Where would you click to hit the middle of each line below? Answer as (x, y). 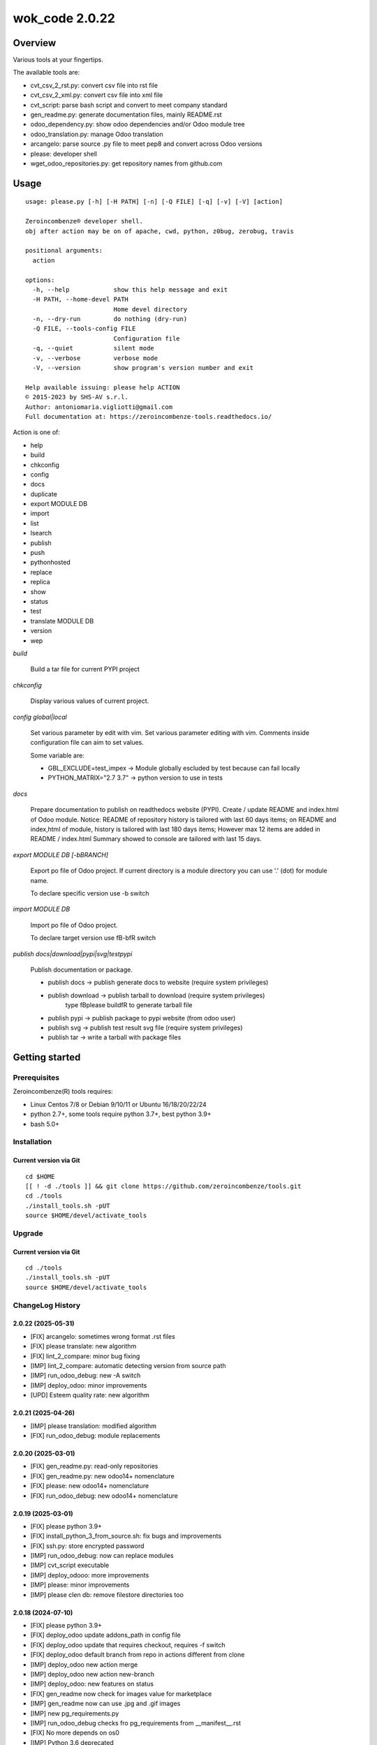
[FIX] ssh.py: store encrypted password (87, 1545)
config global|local (40, 717)
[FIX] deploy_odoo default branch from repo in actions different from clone (138, 1655)
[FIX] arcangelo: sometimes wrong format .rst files (103, 1336)
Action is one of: (37, 432)
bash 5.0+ (45, 1124)
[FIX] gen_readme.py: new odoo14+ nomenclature (102, 1476)
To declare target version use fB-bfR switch (93, 938)
